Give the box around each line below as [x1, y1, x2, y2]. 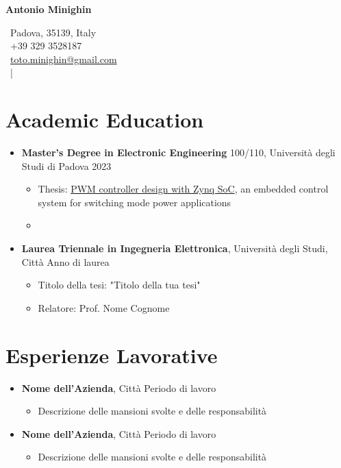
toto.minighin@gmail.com [10, 51, 117, 66]
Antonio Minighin [5, 2, 92, 16]
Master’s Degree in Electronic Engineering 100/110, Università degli [21, 145, 336, 160]
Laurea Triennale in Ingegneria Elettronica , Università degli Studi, [21, 241, 328, 256]
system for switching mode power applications [38, 195, 231, 209]
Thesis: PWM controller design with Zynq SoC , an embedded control [38, 182, 329, 196]
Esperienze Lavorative [5, 341, 218, 369]
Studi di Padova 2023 [21, 158, 112, 173]
